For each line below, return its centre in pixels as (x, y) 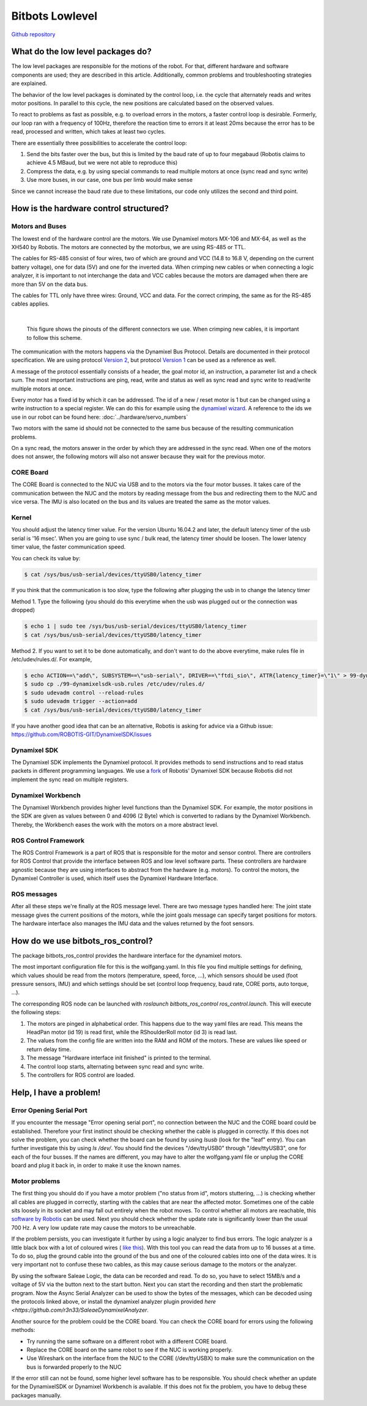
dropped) (23, 610)
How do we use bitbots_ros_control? (82, 941)
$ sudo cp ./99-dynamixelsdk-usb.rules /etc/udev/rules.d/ (114, 684)
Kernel (21, 517)
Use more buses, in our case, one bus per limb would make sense (109, 180)
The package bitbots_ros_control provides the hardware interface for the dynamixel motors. (127, 955)
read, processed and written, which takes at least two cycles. (88, 132)
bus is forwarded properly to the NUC (74, 1367)
